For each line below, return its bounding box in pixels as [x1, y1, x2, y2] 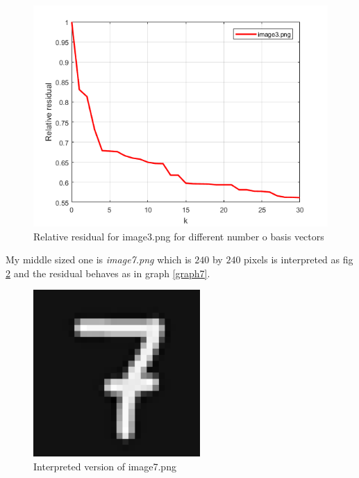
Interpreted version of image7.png [33, 459, 176, 473]
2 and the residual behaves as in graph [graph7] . [6, 265, 210, 280]
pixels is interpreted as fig [244, 252, 353, 267]
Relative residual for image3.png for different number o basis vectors [33, 229, 324, 243]
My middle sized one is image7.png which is [6, 252, 192, 267]
